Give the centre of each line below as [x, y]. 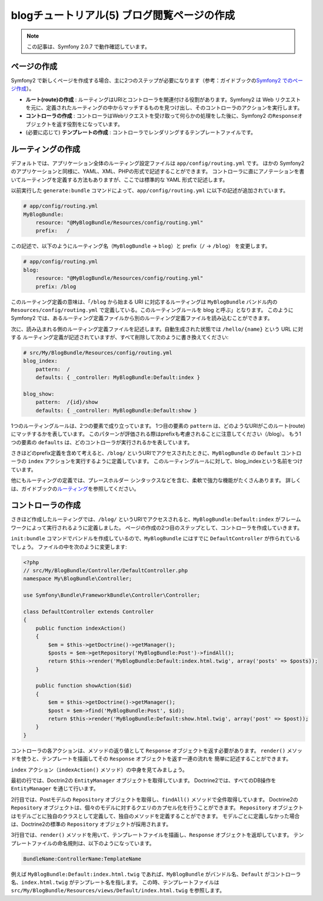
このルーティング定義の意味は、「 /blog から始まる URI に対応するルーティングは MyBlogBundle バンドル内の [144, 302]
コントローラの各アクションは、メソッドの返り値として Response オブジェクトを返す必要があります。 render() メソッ [157, 750]
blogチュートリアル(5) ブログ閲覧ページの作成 [123, 15]
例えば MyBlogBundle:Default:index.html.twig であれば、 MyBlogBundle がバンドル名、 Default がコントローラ [156, 874]
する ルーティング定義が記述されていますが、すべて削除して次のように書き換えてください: [120, 337]
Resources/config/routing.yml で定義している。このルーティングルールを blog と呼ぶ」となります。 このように [152, 310]
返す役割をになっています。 [89, 124]
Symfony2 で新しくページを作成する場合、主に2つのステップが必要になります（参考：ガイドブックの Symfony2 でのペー [157, 80]
